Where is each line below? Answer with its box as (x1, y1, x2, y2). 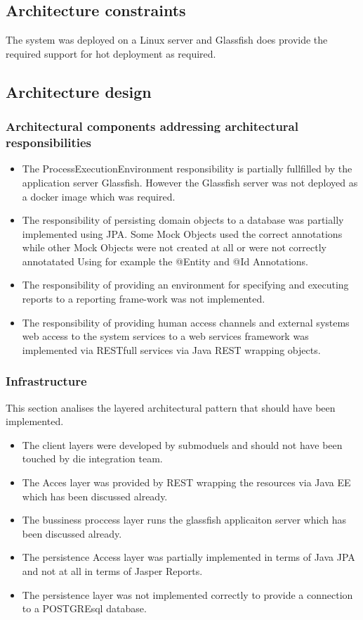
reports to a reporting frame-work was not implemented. (22, 291, 265, 306)
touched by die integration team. (22, 451, 163, 466)
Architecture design (6, 80, 152, 102)
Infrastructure (6, 372, 87, 390)
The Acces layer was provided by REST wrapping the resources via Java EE (22, 475, 351, 490)
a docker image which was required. (22, 189, 176, 203)
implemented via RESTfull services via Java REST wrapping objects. (22, 342, 321, 357)
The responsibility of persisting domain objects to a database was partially (22, 213, 344, 227)
